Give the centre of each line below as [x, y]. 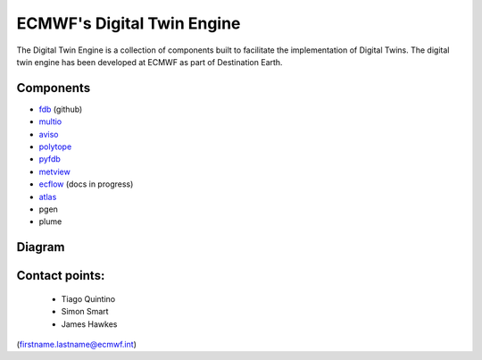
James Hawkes [89, 324]
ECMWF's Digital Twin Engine [129, 23]
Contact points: [61, 276]
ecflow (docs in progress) [86, 184]
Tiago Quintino [88, 298]
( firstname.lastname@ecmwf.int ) [77, 344]
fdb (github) [61, 109]
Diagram [41, 247]
